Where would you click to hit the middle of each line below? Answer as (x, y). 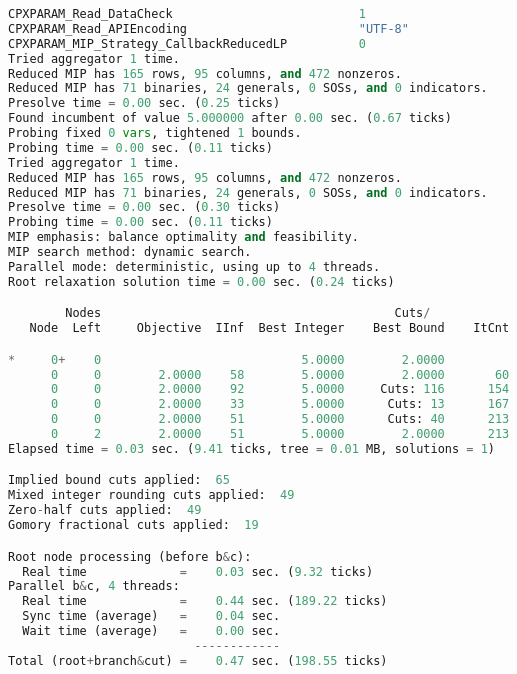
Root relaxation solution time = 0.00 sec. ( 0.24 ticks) (201, 281)
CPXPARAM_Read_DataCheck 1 (187, 14)
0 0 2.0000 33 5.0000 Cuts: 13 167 (280, 404)
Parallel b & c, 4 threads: (94, 586)
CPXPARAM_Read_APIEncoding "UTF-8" (208, 28)
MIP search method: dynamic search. (130, 252)
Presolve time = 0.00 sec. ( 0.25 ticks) (144, 103)
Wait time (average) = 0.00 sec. (151, 631)
